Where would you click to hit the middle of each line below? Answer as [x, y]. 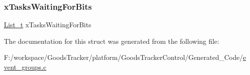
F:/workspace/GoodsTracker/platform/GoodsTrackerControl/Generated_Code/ [124, 57]
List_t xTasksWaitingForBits [48, 25]
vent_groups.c [25, 67]
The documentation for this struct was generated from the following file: [112, 41]
